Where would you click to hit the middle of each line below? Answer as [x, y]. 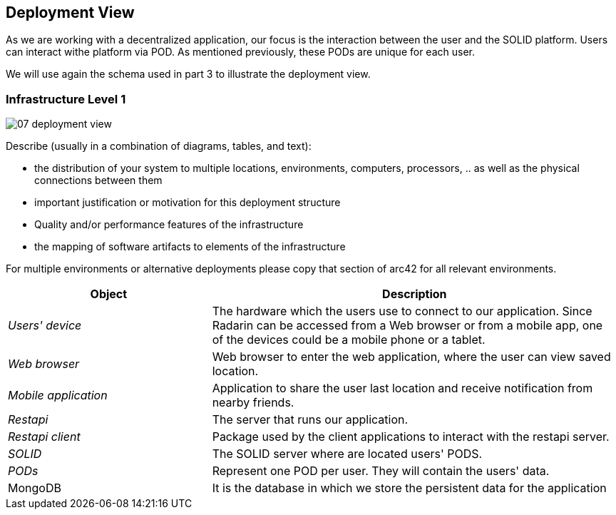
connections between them [98, 180]
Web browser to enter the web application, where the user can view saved [411, 357]
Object [109, 294]
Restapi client [44, 437]
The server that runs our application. [310, 420]
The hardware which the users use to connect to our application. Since [402, 311]
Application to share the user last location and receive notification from [402, 388]
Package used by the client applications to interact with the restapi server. [411, 437]
